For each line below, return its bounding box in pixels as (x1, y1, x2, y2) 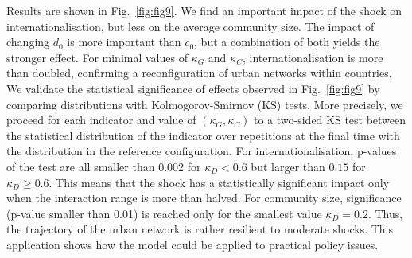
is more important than (67, 33, 181, 50)
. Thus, (367, 205, 403, 221)
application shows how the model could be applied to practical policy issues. (6, 236, 379, 252)
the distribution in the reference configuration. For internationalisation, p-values (6, 143, 397, 159)
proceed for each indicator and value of (6, 111, 196, 128)
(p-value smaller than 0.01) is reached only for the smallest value (6, 205, 322, 221)
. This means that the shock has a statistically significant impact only (49, 174, 390, 190)
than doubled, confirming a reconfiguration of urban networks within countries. (6, 64, 392, 81)
